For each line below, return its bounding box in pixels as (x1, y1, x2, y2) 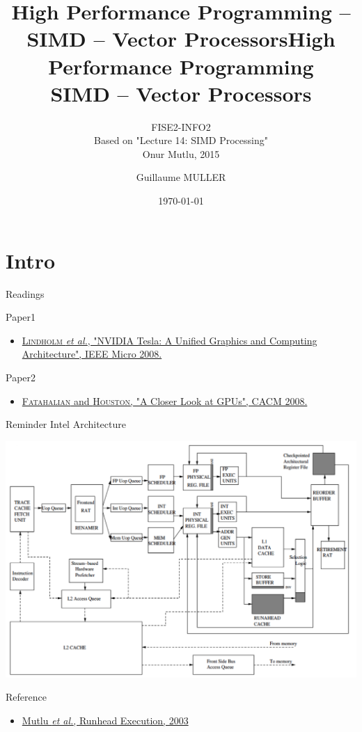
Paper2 (6, 369, 36, 384)
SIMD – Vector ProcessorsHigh (26, 24, 336, 53)
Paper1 (6, 310, 36, 324)
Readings (6, 286, 45, 301)
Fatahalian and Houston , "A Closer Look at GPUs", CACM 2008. (22, 393, 308, 408)
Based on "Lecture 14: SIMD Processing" (94, 133, 268, 148)
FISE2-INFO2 (151, 119, 211, 134)
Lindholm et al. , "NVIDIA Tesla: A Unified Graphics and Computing (22, 333, 317, 347)
